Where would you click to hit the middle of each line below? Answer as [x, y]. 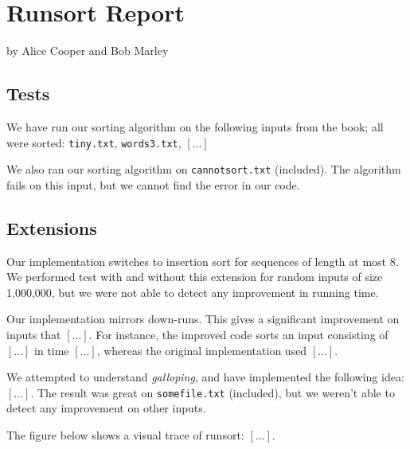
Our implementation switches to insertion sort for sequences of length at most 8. [203, 261]
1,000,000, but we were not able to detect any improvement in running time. [193, 292]
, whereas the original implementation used [202, 350]
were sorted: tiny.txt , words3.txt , [94, 142]
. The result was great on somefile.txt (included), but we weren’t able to [213, 392]
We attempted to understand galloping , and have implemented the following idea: [205, 377]
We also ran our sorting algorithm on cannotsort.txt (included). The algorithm [204, 169]
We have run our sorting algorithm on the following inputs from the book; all [195, 126]
